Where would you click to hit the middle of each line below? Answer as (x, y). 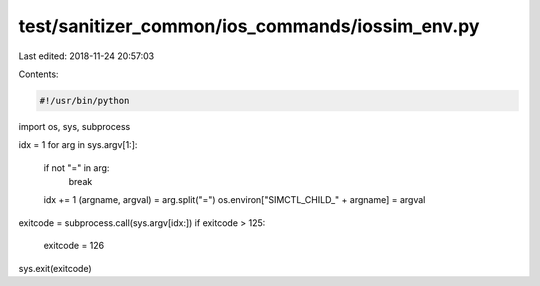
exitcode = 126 (74, 246)
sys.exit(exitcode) (55, 268)
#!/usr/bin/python (84, 100)
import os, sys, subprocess (74, 126)
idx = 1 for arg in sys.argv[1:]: (78, 145)
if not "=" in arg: (76, 167)
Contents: (38, 74)
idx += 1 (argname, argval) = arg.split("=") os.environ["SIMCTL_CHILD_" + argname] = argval (234, 200)
